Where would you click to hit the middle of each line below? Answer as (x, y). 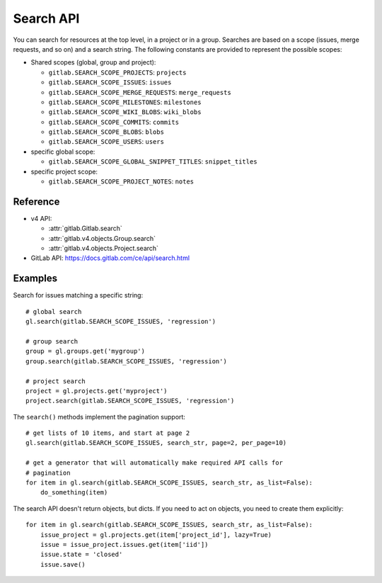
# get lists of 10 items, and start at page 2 (108, 433)
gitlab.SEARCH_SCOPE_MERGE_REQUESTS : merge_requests (140, 92)
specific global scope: (63, 152)
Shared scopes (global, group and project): (93, 62)
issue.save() (63, 564)
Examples (35, 279)
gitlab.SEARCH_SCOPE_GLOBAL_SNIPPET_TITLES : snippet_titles (153, 162)
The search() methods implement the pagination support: (99, 417)
